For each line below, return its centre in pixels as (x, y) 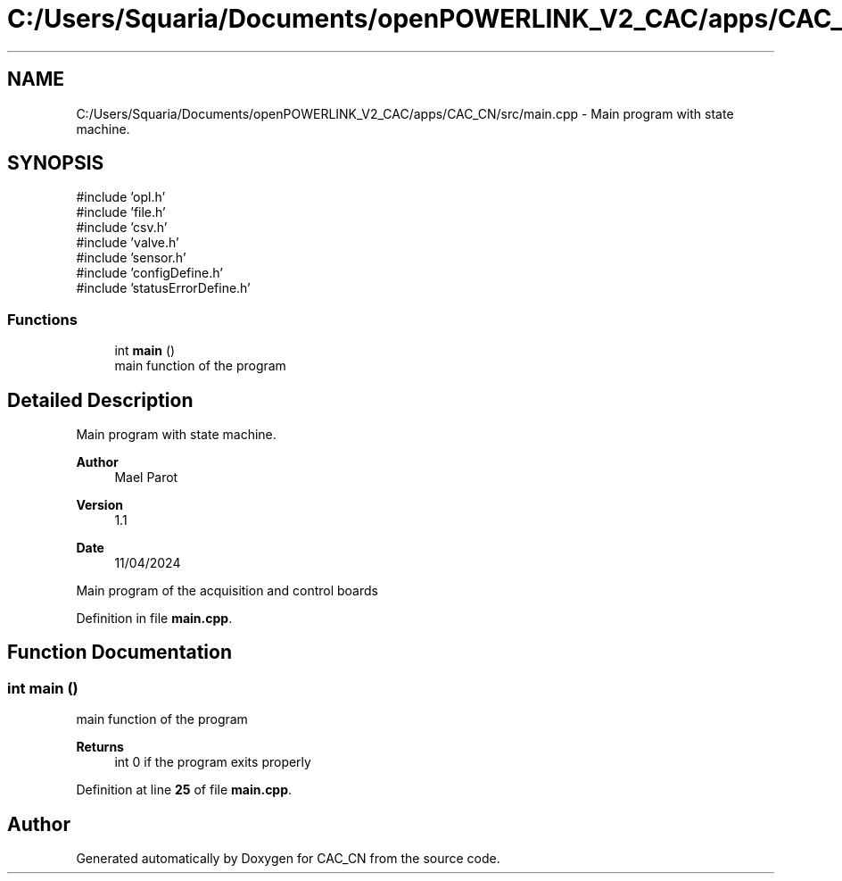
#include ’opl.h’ (121, 197)
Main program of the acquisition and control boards (227, 591)
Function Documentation (120, 652)
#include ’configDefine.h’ (149, 273)
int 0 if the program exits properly (213, 762)
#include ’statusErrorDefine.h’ (163, 288)
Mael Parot (146, 478)
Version (99, 505)
